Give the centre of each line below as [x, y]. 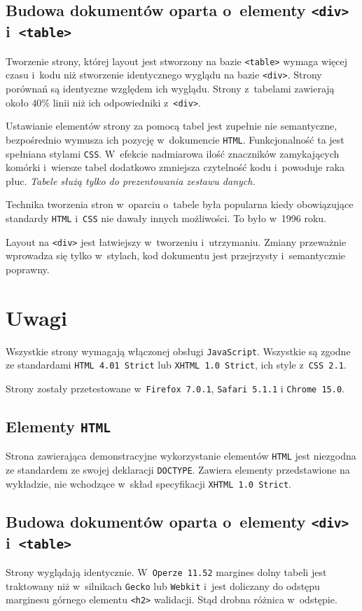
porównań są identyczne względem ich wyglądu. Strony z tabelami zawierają [170, 89]
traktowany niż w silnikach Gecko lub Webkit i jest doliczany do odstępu [163, 585]
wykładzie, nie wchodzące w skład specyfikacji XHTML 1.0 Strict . [148, 483]
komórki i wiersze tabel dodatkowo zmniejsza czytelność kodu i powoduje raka [175, 167]
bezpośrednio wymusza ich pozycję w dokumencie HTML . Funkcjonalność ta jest [175, 139]
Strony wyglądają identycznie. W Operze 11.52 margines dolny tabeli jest [166, 572]
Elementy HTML [58, 426]
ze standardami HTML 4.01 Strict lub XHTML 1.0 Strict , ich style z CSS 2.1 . [176, 365]
